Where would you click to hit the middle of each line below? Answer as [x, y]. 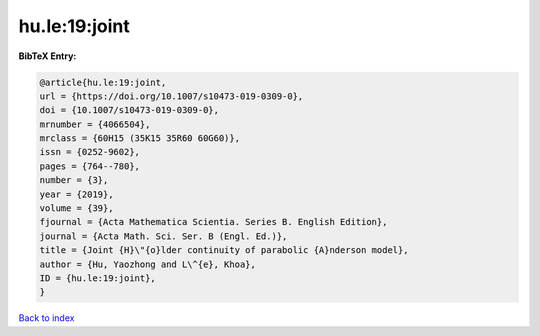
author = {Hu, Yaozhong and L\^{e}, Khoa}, [148, 264]
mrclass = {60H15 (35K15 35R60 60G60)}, [139, 138]
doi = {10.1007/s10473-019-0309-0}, [129, 110]
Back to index [46, 318]
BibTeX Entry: [47, 56]
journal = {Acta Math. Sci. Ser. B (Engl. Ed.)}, [163, 236]
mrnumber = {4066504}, [95, 124]
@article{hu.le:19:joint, [103, 82]
